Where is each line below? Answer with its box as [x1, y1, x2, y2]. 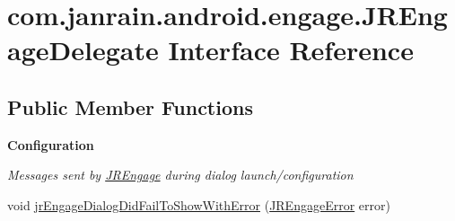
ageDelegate [7, 31, 159, 68]
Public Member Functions [7, 93, 253, 120]
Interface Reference [168, 31, 414, 68]
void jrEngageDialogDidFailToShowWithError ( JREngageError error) [7, 195, 390, 214]
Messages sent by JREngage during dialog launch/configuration [7, 165, 354, 184]
